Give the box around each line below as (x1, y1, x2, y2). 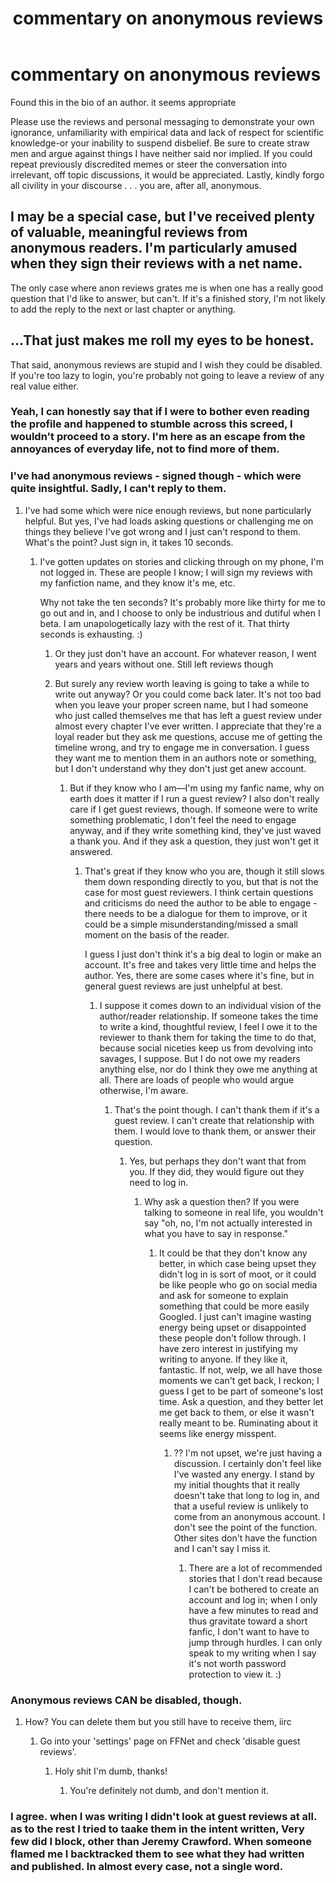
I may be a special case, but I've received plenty (10, 208, 316, 226)
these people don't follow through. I (158, 1332, 307, 1344)
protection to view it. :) (188, 1668, 282, 1680)
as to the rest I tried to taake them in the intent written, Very (10, 1822, 305, 1836)
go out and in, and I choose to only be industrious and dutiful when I (39, 607, 321, 619)
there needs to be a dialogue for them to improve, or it (84, 907, 308, 919)
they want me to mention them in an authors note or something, (54, 752, 317, 764)
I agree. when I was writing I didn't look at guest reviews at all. (10, 1810, 317, 1823)
